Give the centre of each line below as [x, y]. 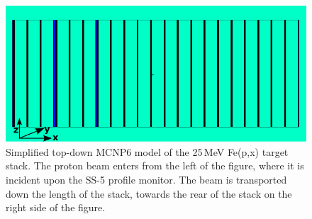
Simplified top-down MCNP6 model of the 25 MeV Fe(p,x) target [147, 151]
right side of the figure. [56, 207]
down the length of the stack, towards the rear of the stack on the [149, 193]
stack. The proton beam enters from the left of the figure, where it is [155, 165]
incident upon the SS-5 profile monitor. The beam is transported [146, 179]
